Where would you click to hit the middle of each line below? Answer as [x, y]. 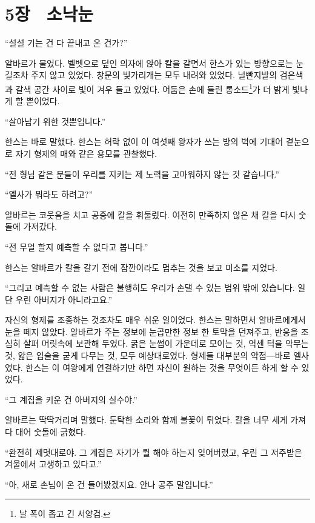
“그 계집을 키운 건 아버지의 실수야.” [71, 399]
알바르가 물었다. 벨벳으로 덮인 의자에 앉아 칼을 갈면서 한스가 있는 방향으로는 [149, 63]
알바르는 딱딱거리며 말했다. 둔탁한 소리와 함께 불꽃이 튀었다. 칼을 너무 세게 [146, 420]
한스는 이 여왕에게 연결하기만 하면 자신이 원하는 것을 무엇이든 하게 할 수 [162, 367]
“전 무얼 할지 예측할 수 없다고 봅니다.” [77, 246]
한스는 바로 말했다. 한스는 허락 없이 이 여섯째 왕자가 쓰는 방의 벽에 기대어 [144, 142]
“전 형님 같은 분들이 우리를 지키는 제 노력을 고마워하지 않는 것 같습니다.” [142, 174]
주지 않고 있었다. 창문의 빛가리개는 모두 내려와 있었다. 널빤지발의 [154, 75]
